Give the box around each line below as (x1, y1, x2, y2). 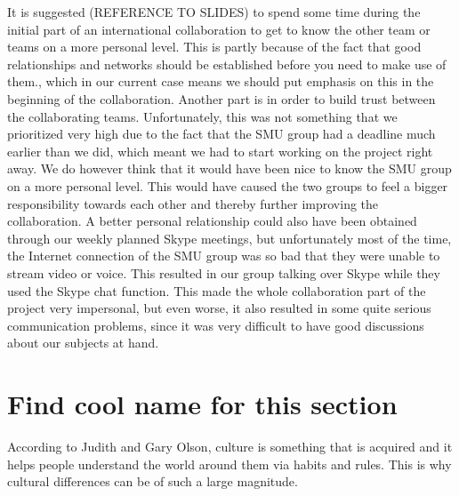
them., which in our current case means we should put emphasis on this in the (7, 72, 434, 91)
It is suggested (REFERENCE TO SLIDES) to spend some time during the (7, 3, 421, 20)
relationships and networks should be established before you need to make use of (7, 54, 447, 73)
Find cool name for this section (7, 386, 398, 422)
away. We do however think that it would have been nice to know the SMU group (7, 159, 452, 178)
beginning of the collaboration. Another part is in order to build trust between (7, 89, 436, 108)
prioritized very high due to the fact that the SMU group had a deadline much (7, 124, 436, 143)
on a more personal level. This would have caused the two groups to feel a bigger (7, 176, 448, 195)
